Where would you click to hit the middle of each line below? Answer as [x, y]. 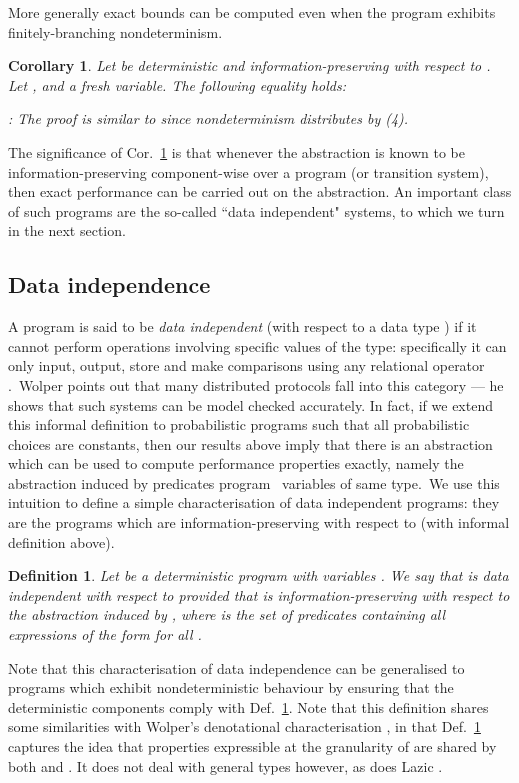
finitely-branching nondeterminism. [115, 31]
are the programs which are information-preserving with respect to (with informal [259, 522]
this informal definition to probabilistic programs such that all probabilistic [239, 424]
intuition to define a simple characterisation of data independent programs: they [254, 502]
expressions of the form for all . [105, 634]
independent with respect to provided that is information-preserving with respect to [259, 594]
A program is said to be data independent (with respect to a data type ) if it [242, 326]
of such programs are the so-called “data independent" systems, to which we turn [256, 210]
